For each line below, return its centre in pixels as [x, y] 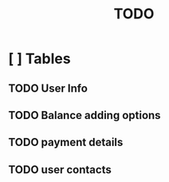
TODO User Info [48, 88]
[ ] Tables [39, 59]
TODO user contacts [60, 170]
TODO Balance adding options [84, 115]
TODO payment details [66, 142]
